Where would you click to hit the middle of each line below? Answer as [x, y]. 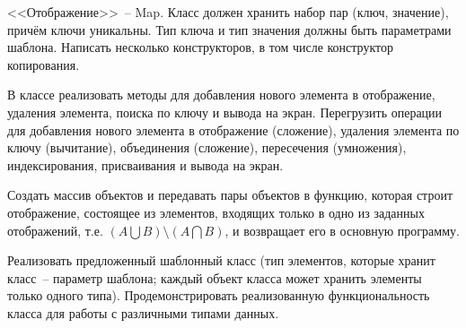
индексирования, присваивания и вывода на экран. [145, 164]
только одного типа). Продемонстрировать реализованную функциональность [219, 295]
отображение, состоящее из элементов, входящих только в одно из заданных [216, 212]
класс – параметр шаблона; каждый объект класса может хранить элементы [215, 277]
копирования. [44, 64]
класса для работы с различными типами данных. [143, 312]
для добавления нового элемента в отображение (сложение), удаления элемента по [233, 129]
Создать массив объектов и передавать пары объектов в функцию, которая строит [230, 195]
